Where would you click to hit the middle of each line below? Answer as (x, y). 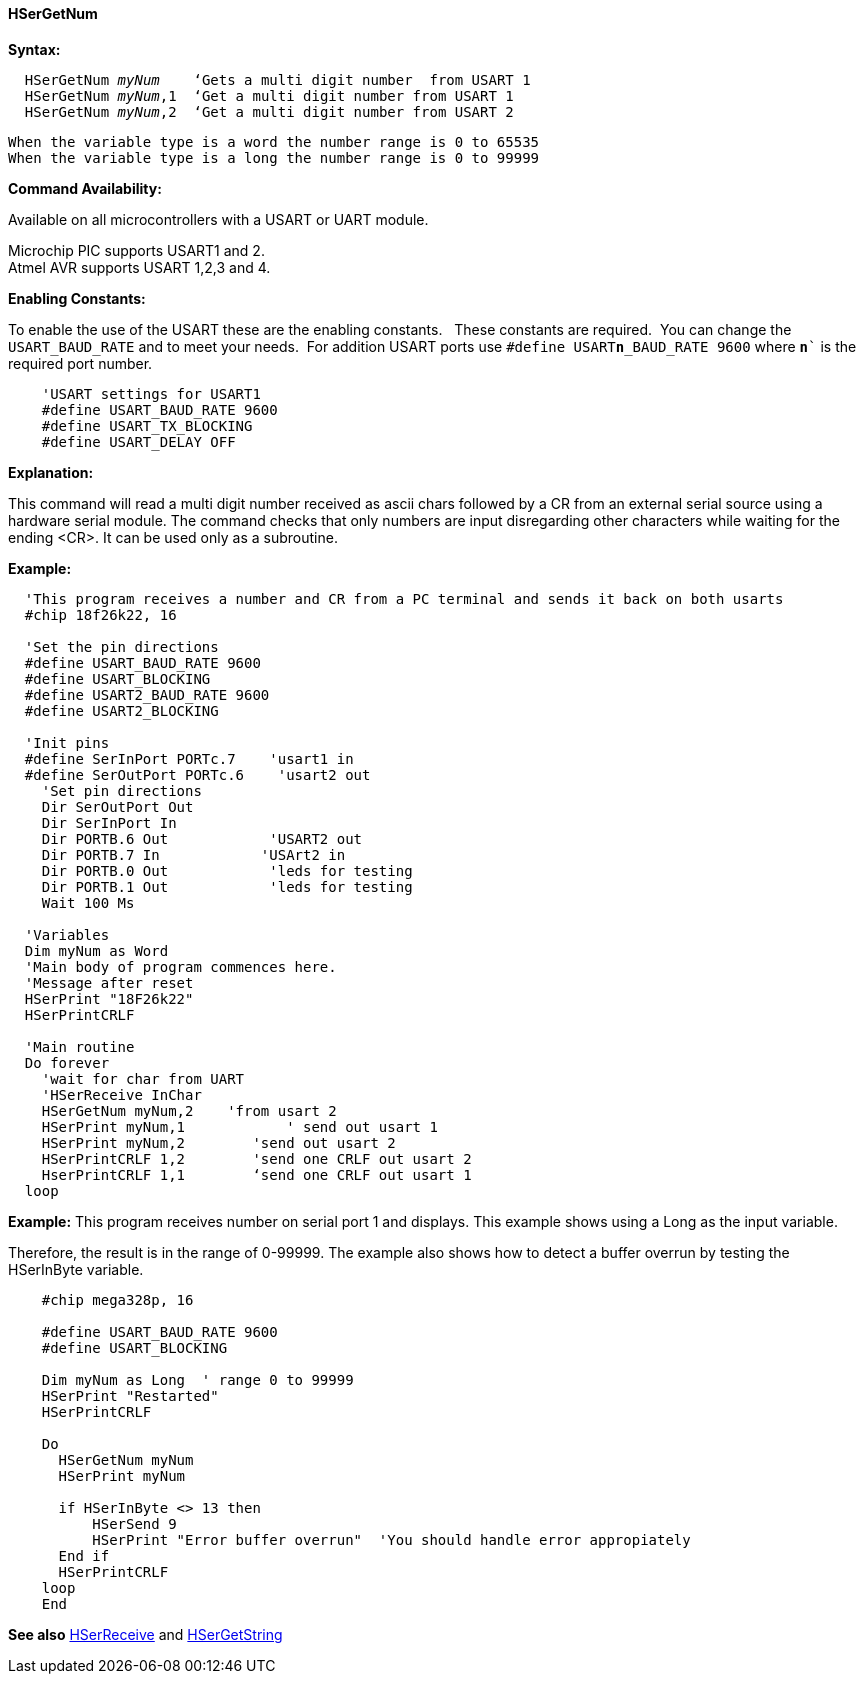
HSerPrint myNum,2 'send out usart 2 (218, 1142)
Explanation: (51, 472)
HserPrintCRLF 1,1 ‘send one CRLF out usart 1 (256, 1174)
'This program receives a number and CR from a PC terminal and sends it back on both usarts (404, 598)
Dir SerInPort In (109, 822)
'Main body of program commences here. (180, 966)
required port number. (80, 363)
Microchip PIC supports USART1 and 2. (136, 250)
